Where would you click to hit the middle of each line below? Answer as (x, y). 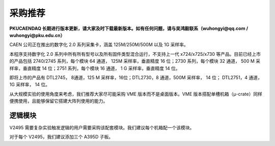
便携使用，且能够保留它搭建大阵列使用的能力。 (59, 101)
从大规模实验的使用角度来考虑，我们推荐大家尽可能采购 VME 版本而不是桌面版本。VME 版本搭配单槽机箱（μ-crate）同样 (136, 94)
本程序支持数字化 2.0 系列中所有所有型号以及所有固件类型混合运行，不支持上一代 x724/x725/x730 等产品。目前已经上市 (135, 54)
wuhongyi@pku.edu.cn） (37, 35)
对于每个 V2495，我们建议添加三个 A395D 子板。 (61, 137)
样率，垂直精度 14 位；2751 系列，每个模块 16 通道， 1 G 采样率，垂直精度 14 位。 (95, 68)
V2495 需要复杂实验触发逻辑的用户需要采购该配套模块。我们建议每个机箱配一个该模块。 (102, 127)
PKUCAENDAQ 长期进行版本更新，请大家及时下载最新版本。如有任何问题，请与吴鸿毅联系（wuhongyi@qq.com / (129, 28)
